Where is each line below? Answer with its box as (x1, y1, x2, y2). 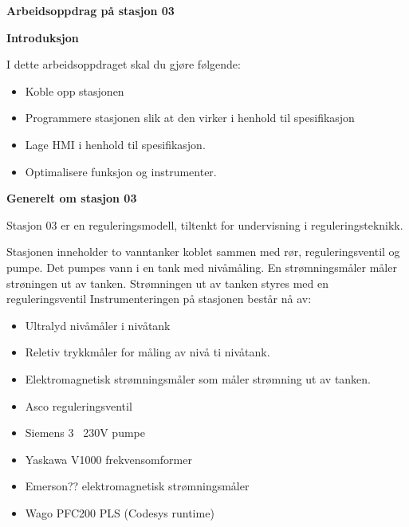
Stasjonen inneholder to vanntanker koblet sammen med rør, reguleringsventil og (6, 243, 400, 260)
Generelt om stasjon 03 (6, 190, 137, 206)
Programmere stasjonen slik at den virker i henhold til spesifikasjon (25, 109, 355, 126)
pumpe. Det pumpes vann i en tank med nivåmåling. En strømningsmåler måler (6, 258, 397, 275)
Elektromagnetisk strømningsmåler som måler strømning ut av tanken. (25, 370, 372, 387)
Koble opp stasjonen (25, 82, 124, 99)
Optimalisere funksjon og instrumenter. (25, 163, 217, 179)
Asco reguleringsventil (25, 397, 132, 414)
